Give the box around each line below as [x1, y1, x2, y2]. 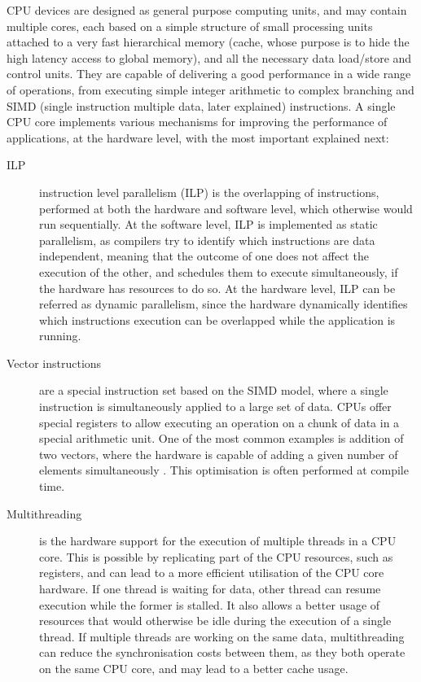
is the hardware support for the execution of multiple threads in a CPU [39, 532, 397, 549]
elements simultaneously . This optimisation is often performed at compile [39, 461, 409, 479]
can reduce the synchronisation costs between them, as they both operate [39, 644, 406, 661]
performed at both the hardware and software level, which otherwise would [39, 199, 413, 216]
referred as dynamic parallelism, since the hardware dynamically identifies [39, 295, 408, 313]
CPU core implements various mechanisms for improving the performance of [7, 113, 388, 130]
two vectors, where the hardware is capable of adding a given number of [39, 445, 398, 462]
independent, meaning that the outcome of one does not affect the [39, 247, 369, 264]
